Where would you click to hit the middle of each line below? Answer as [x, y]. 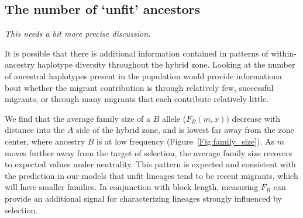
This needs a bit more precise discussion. [78, 34]
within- [284, 53]
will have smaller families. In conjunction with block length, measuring [132, 187]
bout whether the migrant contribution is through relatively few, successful [139, 87]
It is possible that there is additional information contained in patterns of [137, 53]
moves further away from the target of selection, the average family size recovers [149, 152]
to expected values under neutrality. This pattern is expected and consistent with [150, 164]
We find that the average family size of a [78, 118]
